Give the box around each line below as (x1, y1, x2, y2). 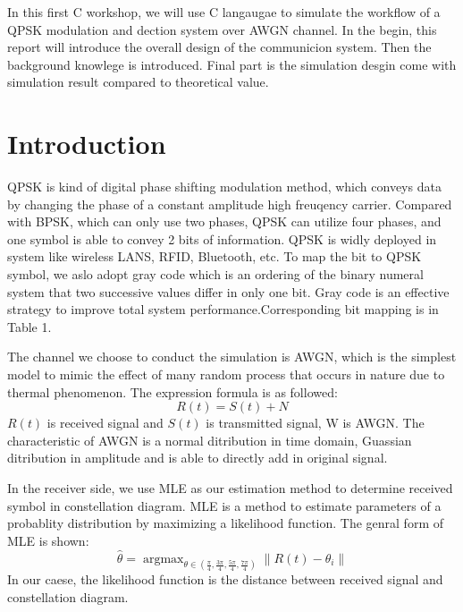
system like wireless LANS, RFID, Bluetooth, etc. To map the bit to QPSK (7, 247, 422, 266)
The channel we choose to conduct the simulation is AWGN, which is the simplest (7, 347, 457, 366)
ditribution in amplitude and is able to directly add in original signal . (7, 448, 388, 467)
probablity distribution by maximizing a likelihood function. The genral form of (7, 514, 443, 532)
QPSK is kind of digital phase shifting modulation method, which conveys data (7, 177, 442, 196)
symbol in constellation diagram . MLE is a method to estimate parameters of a (7, 496, 442, 514)
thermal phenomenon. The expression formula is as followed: (7, 382, 338, 401)
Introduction (7, 125, 166, 162)
